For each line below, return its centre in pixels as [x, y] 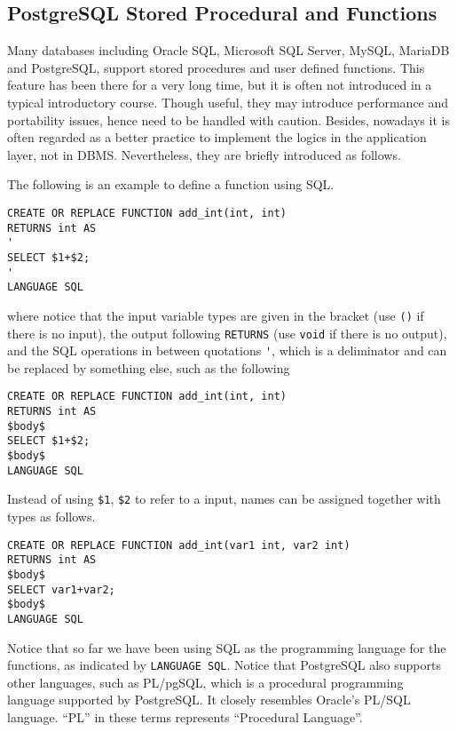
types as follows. [51, 517]
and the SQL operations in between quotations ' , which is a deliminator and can [227, 350]
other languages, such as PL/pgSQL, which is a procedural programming [205, 682]
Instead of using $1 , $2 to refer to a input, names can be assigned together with [224, 499]
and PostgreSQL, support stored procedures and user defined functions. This [216, 67]
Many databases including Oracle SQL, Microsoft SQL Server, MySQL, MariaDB [228, 50]
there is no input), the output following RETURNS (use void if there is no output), [227, 333]
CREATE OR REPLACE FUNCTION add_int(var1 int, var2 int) [179, 545]
